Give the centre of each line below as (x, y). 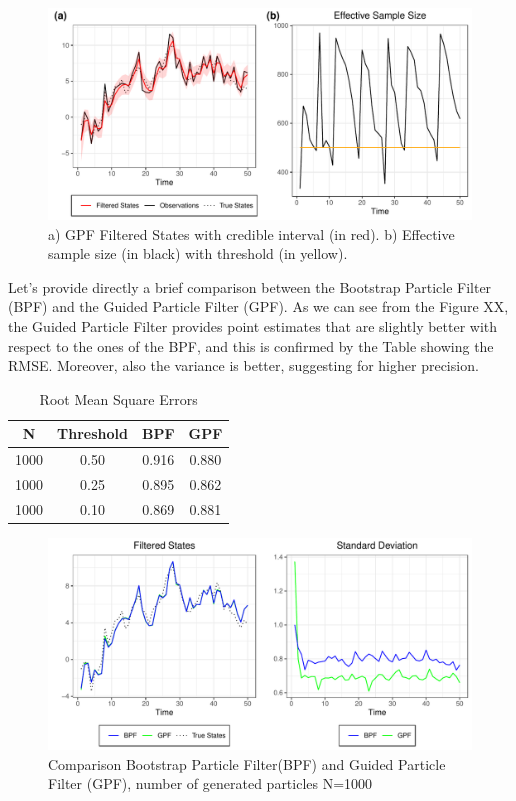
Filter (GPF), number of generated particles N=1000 (210, 783)
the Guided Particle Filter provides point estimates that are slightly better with (253, 325)
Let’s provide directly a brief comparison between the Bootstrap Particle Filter (250, 286)
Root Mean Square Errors (118, 398)
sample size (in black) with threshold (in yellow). (198, 253)
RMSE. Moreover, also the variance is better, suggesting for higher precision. (243, 365)
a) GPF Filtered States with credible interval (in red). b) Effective (251, 233)
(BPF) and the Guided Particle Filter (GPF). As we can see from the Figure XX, (258, 306)
